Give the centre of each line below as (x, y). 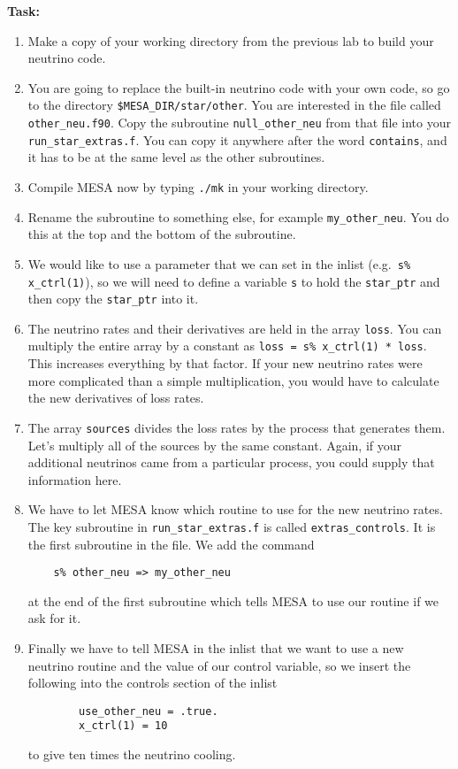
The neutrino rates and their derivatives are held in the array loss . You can (235, 328)
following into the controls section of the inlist (153, 683)
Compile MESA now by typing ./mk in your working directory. (198, 186)
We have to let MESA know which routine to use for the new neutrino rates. (235, 509)
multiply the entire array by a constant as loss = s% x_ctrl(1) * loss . (227, 346)
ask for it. (54, 618)
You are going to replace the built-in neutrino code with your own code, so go (239, 87)
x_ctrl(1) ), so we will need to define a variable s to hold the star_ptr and (234, 281)
